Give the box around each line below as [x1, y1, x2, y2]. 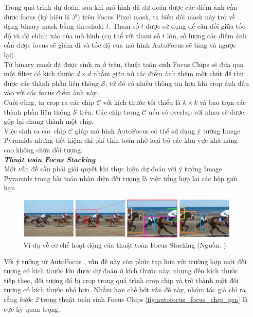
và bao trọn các [199, 97, 246, 107]
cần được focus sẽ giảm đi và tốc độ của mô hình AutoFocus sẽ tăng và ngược [4, 40, 236, 50]
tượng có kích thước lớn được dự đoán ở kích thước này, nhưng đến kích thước [4, 266, 238, 276]
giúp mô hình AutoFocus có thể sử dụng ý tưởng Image [75, 125, 241, 135]
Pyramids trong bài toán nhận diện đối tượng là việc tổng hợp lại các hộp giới [4, 173, 237, 183]
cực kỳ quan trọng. [4, 303, 60, 314]
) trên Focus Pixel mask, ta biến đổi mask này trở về [77, 11, 235, 21]
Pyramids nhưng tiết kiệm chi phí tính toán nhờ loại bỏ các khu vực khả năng [4, 135, 238, 145]
